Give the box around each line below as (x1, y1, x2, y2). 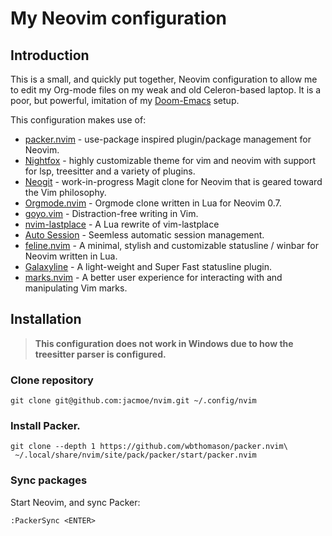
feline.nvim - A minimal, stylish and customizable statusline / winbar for (24, 240, 319, 251)
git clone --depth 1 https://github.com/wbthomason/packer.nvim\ (10, 442, 288, 452)
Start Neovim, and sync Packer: (10, 496, 141, 508)
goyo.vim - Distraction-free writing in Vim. (24, 208, 199, 219)
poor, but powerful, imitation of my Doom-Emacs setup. (10, 95, 240, 106)
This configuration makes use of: (10, 114, 147, 126)
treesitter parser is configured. (34, 348, 167, 360)
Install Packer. (10, 419, 81, 433)
